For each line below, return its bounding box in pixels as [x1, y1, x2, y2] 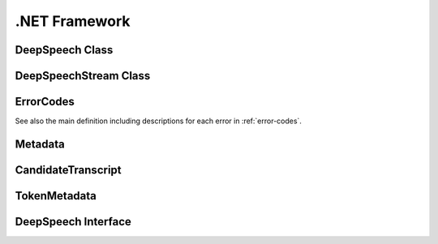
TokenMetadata [15, 189, 97, 203]
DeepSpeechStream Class [15, 69, 151, 83]
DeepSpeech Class [15, 43, 114, 57]
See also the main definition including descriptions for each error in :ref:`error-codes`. [15, 116, 302, 126]
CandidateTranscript [15, 163, 122, 177]
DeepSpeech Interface [15, 215, 131, 229]
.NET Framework [15, 12, 131, 30]
